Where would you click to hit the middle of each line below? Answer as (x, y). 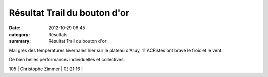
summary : (20, 41)
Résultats (58, 34)
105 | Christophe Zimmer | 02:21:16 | (46, 69)
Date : (15, 28)
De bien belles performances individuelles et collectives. (67, 60)
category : (20, 34)
